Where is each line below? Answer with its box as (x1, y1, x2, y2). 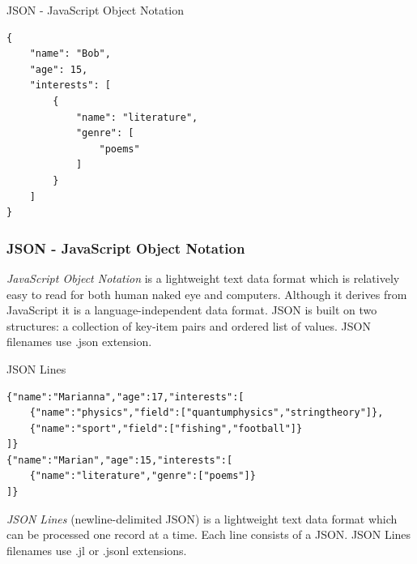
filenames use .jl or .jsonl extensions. (6, 541, 187, 558)
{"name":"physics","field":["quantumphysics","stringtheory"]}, (29, 407, 384, 419)
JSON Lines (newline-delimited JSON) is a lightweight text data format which (6, 510, 398, 527)
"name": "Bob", (29, 48, 111, 60)
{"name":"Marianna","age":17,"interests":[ (6, 391, 245, 403)
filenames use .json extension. (6, 333, 152, 350)
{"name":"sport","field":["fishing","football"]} (29, 422, 303, 434)
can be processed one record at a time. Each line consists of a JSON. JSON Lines (6, 526, 411, 543)
